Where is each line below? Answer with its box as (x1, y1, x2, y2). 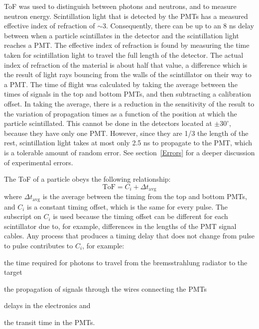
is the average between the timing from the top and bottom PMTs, (42, 191, 247, 202)
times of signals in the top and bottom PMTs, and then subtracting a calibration (4, 89, 252, 99)
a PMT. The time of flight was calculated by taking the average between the (4, 79, 238, 89)
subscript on (4, 211, 41, 221)
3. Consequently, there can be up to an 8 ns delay (102, 20, 254, 31)
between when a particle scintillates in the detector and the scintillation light (4, 30, 239, 40)
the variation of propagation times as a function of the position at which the (4, 108, 237, 118)
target (4, 267, 22, 277)
